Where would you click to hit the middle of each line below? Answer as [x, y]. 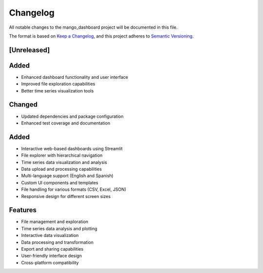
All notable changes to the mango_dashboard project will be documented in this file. [93, 27]
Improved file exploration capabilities [58, 84]
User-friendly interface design [52, 256]
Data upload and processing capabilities [62, 169]
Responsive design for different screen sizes [66, 196]
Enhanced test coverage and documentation [66, 123]
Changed [23, 105]
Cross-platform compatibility [50, 262]
